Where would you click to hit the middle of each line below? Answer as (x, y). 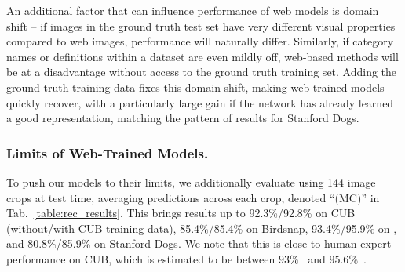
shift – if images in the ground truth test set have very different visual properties (201, 25)
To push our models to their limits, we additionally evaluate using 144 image (191, 181)
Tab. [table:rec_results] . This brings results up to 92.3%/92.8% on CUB (181, 213)
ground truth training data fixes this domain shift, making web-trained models (195, 87)
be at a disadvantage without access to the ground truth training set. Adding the (202, 72)
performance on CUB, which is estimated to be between (141, 258)
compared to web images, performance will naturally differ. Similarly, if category (200, 41)
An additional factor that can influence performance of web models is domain (193, 10)
